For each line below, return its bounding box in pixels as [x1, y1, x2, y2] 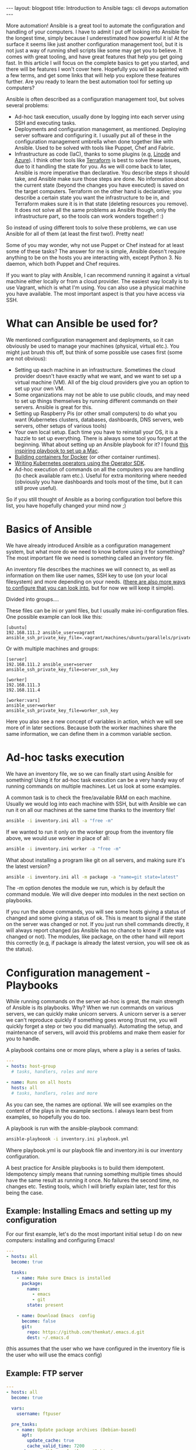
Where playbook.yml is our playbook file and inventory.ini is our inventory [6, 1146, 183, 1154]
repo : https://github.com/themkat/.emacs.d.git [27, 1329, 145, 1335]
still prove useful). [14, 484, 58, 491]
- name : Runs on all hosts [6, 1079, 72, 1085]
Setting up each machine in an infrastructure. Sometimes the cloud [14, 366, 176, 373]
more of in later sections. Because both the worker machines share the [6, 724, 177, 731]
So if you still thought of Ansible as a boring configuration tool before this [6, 496, 182, 503]
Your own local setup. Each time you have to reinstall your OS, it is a [14, 429, 178, 436]
